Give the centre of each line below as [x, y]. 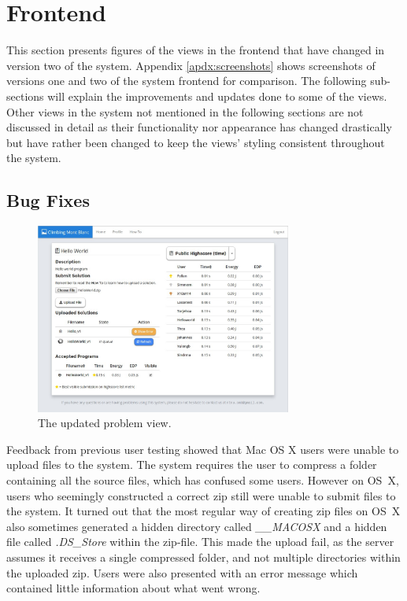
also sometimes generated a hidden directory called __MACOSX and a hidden [197, 526]
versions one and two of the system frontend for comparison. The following [187, 81]
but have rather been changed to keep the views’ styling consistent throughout [196, 142]
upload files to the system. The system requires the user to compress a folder [192, 465]
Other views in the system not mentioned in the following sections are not [185, 111]
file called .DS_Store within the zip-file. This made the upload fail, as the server [200, 542]
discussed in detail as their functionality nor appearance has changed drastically [199, 127]
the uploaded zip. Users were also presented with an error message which [182, 572]
